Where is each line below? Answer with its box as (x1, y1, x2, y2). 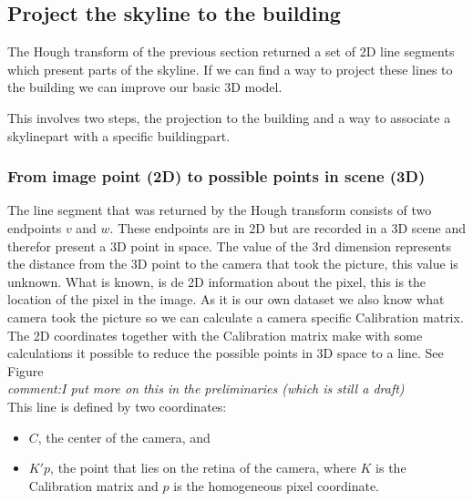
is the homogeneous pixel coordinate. (173, 475, 379, 495)
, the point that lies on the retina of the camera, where (50, 458, 356, 477)
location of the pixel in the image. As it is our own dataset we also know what (7, 290, 445, 309)
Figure (7, 361, 44, 380)
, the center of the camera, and (37, 427, 211, 446)
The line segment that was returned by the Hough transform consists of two (7, 200, 432, 220)
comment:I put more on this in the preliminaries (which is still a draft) (7, 379, 405, 398)
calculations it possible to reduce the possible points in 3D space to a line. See (7, 343, 444, 363)
